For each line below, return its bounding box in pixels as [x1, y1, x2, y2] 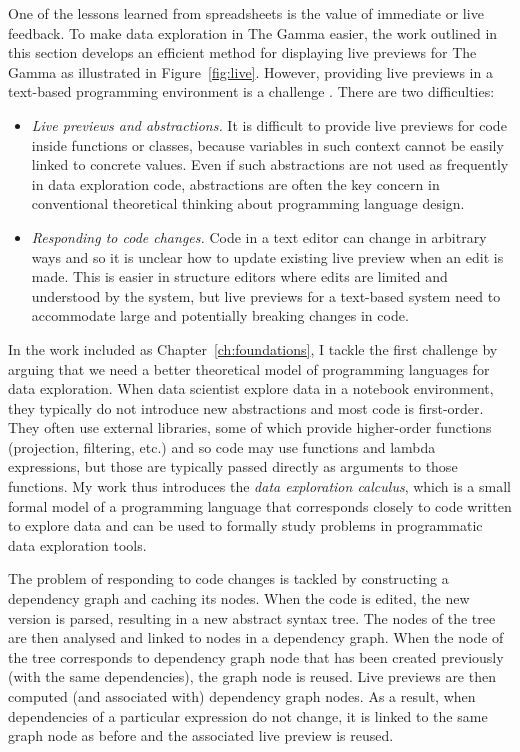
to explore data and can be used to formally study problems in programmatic [8, 515, 483, 536]
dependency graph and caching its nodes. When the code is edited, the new [8, 588, 470, 609]
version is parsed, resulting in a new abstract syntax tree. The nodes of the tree [8, 607, 496, 628]
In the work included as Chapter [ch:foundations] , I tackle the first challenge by [8, 338, 498, 359]
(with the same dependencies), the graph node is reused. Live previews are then [8, 666, 496, 687]
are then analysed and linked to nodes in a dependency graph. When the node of [8, 627, 504, 648]
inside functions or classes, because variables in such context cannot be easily [31, 134, 504, 155]
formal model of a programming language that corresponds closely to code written [8, 495, 512, 516]
